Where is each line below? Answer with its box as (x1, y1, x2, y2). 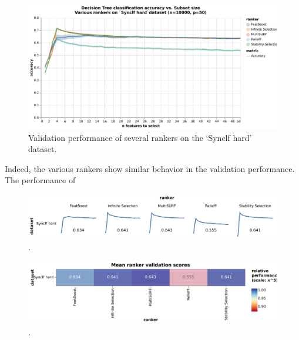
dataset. (28, 143, 57, 155)
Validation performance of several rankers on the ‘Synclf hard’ (28, 131, 252, 143)
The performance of (5, 174, 76, 186)
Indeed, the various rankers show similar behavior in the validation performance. (5, 162, 295, 174)
